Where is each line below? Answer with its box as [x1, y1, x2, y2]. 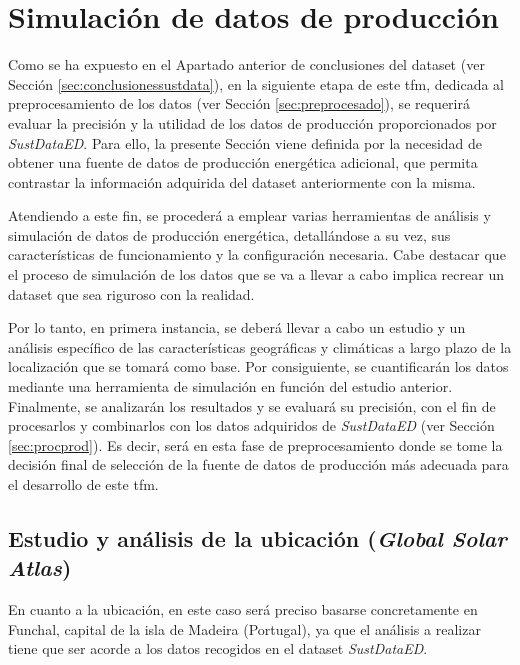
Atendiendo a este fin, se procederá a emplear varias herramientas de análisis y [8, 205, 491, 226]
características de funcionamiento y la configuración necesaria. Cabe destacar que [8, 244, 506, 265]
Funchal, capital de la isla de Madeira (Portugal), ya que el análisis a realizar [8, 618, 481, 639]
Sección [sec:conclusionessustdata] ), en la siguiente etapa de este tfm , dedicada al [8, 73, 504, 94]
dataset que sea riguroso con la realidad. [8, 283, 255, 304]
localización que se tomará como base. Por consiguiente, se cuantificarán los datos [8, 356, 509, 377]
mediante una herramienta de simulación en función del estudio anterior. [8, 376, 453, 397]
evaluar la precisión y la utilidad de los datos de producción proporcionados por [8, 112, 497, 133]
